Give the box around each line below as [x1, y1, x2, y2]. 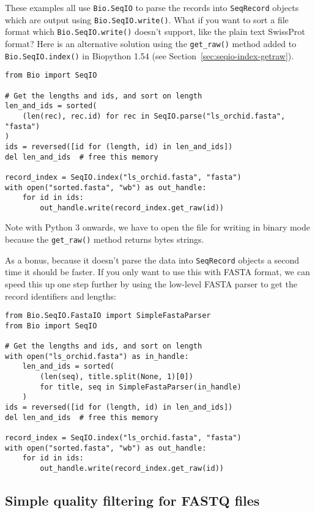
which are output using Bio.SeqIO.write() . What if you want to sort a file [5, 13, 289, 26]
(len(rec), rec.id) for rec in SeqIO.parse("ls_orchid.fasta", [22, 111, 286, 120]
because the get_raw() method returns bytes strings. [5, 233, 204, 246]
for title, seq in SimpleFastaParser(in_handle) [40, 382, 242, 391]
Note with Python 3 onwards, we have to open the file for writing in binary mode [5, 221, 310, 234]
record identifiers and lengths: [5, 289, 116, 302]
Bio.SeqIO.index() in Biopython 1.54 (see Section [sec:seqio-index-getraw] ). [5, 49, 294, 62]
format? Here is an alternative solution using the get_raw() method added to [5, 37, 297, 50]
